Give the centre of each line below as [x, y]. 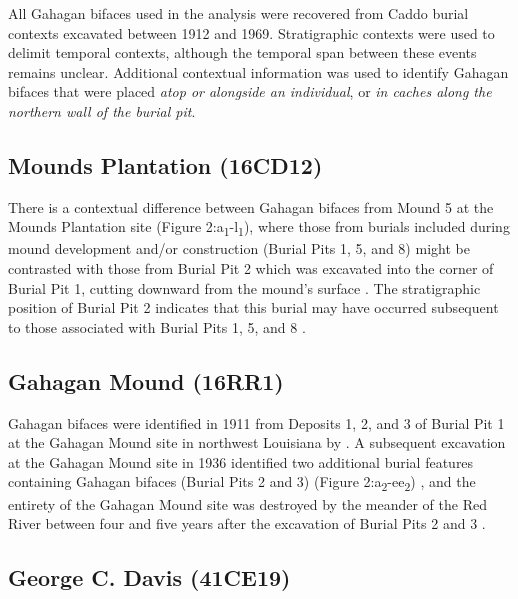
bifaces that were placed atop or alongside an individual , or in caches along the [250, 91]
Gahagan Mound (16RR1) [146, 380]
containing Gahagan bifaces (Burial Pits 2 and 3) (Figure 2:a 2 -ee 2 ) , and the [242, 483]
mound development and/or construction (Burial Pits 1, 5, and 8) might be [239, 248]
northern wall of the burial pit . [102, 110]
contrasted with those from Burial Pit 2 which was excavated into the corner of [251, 268]
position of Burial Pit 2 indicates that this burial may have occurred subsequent [253, 307]
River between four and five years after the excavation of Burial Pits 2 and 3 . [247, 523]
